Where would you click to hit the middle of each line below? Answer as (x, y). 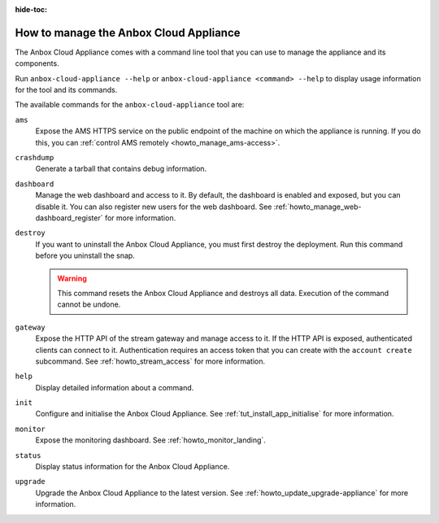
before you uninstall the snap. (85, 255)
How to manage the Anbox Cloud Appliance (128, 33)
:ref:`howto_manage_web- (317, 207)
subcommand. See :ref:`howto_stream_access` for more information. (150, 361)
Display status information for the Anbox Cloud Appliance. (133, 467)
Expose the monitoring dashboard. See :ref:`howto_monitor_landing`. (150, 440)
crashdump (35, 158)
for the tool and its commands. (66, 90)
